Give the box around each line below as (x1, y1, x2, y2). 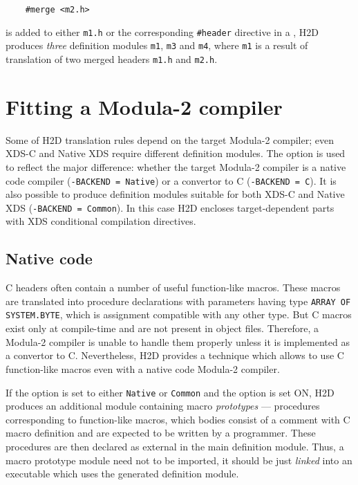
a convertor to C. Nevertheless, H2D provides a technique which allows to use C (6, 348, 344, 363)
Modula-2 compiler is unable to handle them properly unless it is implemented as (6, 334, 350, 349)
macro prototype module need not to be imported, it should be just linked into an (6, 452, 352, 467)
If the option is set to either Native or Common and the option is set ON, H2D (6, 385, 335, 399)
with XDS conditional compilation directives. (6, 214, 196, 228)
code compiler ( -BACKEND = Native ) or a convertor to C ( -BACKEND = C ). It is (6, 173, 337, 187)
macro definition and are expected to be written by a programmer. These (6, 425, 316, 440)
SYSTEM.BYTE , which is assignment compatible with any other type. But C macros (6, 307, 352, 322)
